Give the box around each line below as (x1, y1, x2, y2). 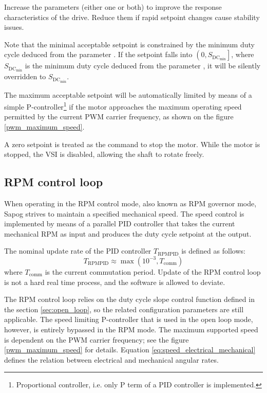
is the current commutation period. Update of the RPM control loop (45, 266, 261, 277)
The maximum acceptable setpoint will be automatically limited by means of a (4, 89, 252, 100)
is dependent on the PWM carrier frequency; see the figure (4, 334, 189, 345)
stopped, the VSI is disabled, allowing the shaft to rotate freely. (4, 149, 204, 159)
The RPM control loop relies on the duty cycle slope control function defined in (4, 294, 255, 305)
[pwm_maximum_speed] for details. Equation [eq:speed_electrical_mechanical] (4, 344, 256, 355)
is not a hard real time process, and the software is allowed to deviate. (4, 276, 225, 287)
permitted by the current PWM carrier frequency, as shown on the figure (4, 111, 234, 122)
